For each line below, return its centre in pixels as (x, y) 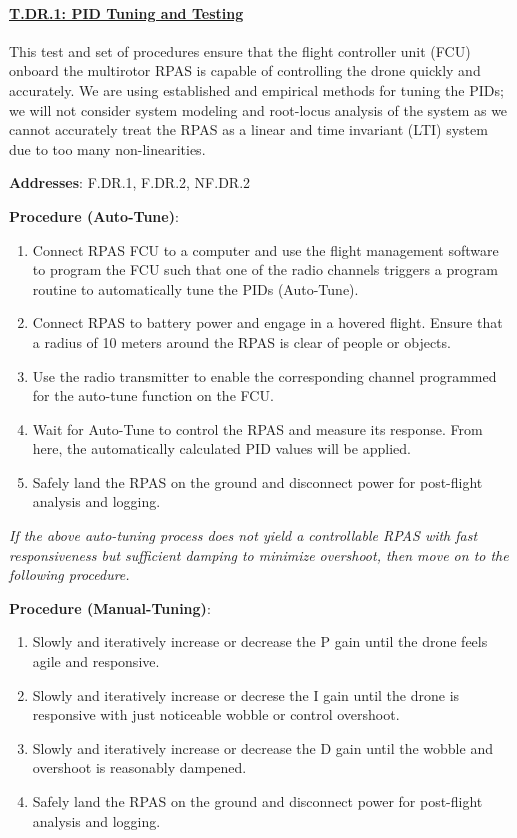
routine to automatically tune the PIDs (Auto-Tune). (195, 288)
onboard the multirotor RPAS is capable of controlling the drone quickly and (245, 70)
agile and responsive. (96, 661)
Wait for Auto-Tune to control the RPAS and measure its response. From (257, 428)
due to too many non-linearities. (107, 148)
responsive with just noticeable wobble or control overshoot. (216, 714)
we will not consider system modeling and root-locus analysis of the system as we (258, 109)
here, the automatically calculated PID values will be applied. (221, 448)
